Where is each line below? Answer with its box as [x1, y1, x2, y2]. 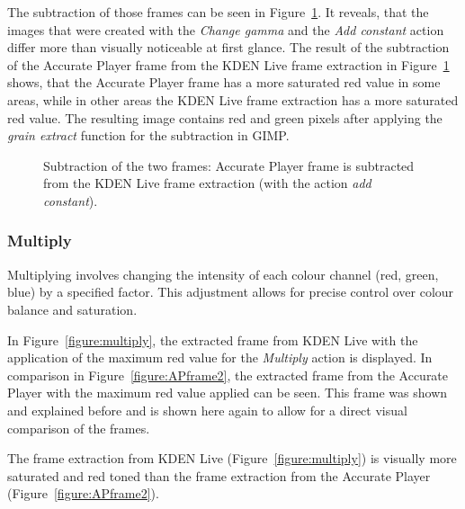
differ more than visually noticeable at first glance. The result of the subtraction [7, 38, 450, 57]
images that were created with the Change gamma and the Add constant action [7, 20, 444, 39]
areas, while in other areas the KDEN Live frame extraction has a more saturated [7, 90, 459, 109]
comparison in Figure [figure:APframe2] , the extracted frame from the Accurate [7, 365, 449, 384]
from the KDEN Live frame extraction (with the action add [43, 174, 371, 192]
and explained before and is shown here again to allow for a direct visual [7, 400, 407, 419]
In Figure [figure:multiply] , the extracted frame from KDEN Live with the [7, 330, 418, 349]
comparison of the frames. [7, 418, 150, 437]
